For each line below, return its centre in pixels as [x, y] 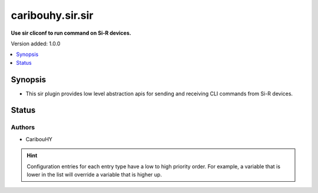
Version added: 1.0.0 [36, 44]
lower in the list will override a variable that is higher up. [94, 174]
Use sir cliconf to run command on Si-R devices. [71, 33]
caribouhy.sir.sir [52, 15]
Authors [23, 128]
